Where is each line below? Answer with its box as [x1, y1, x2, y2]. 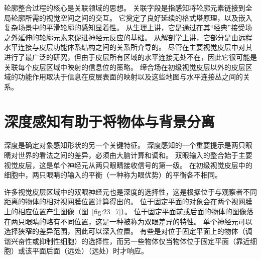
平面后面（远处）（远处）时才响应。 [32, 245, 148, 256]
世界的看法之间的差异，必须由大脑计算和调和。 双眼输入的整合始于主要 [18, 150, 252, 160]
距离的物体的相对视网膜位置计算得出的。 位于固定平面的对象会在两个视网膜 [4, 196, 252, 207]
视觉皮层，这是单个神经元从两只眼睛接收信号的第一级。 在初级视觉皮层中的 [4, 159, 252, 170]
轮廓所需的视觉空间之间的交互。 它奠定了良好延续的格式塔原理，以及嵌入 [11, 12, 252, 23]
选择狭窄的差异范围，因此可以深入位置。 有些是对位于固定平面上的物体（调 [4, 226, 252, 236]
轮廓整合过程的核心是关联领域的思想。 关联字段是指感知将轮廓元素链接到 [4, 3, 245, 13]
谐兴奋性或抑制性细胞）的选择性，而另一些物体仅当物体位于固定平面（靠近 [4, 235, 250, 246]
